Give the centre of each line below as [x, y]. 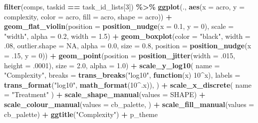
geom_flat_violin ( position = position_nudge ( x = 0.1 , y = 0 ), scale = [119, 26]
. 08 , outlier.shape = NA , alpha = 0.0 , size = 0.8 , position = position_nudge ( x [128, 46]
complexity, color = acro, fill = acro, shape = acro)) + [88, 16]
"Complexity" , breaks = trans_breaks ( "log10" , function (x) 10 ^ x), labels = [122, 75]
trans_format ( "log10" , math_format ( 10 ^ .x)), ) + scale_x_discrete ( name [128, 84]
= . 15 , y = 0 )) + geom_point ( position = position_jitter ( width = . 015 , [120, 55]
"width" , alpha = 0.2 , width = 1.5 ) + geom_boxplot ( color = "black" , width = [127, 36]
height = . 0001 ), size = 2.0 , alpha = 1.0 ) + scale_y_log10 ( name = [112, 65]
